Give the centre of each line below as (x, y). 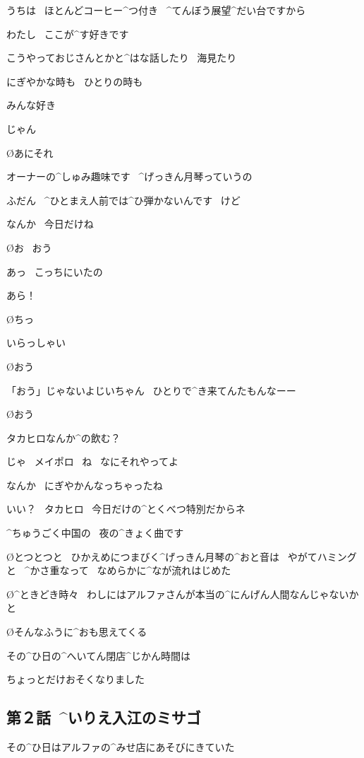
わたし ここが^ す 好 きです (68, 34)
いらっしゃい (36, 343)
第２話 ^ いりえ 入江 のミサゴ (104, 717)
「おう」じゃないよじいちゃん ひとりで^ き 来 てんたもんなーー (151, 390)
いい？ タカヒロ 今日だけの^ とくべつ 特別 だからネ (126, 509)
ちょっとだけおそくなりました (75, 679)
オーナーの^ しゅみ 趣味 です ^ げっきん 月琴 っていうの (129, 176)
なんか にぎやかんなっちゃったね (85, 485)
